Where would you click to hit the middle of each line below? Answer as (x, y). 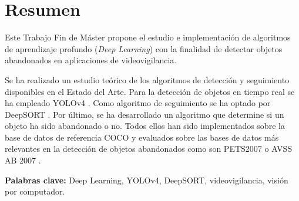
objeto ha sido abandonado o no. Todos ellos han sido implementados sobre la (145, 126)
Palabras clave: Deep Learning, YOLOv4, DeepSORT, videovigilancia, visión (147, 180)
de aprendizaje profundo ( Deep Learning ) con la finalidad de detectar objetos (144, 48)
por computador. (35, 191)
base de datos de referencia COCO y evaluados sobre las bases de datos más (142, 137)
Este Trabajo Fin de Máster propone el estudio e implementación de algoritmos (148, 37)
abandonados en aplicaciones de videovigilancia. (91, 60)
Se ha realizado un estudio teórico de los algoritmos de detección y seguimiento (147, 79)
